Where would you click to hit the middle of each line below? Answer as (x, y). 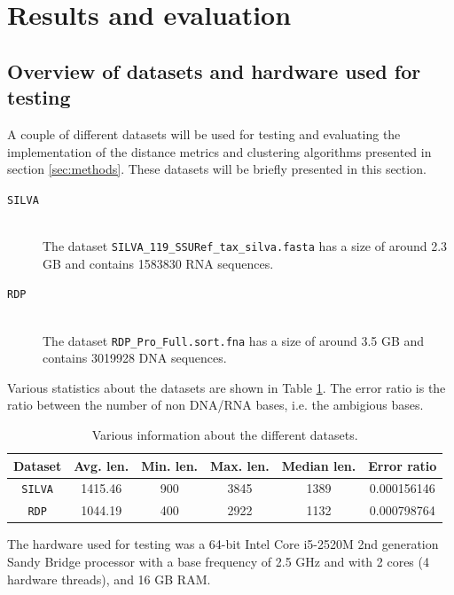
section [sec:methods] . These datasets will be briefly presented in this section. (217, 169)
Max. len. (240, 465)
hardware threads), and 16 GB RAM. (109, 579)
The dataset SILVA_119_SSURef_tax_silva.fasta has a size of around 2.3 (245, 246)
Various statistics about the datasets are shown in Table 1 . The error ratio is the (227, 387)
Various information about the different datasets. (225, 434)
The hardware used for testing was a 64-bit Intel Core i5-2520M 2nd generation (223, 544)
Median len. (319, 465)
